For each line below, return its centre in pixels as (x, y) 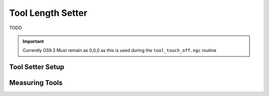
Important (33, 41)
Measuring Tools (36, 83)
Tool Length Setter (48, 13)
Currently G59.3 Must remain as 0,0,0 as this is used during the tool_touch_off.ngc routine (120, 50)
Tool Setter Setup (37, 67)
